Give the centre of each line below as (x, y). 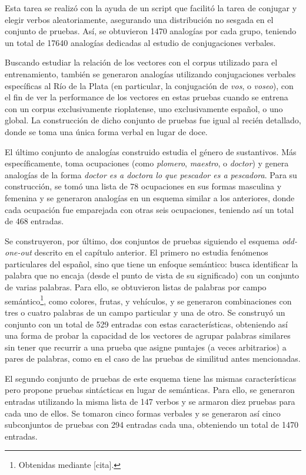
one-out (18, 252)
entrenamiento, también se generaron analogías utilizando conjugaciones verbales (150, 73)
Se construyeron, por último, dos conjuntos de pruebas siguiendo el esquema (142, 240)
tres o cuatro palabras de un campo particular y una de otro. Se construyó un (145, 312)
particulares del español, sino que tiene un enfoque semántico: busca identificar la (152, 263)
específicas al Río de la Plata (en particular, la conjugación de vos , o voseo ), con (149, 85)
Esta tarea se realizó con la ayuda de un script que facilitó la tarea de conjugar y (151, 8)
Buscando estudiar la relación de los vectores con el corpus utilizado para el (141, 62)
